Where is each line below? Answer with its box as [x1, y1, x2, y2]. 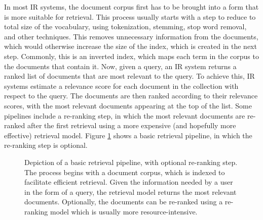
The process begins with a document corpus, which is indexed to [24, 167, 225, 177]
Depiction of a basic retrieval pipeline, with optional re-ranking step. [24, 156, 238, 167]
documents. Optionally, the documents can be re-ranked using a [24, 196, 223, 207]
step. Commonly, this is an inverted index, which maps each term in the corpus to [4, 50, 259, 61]
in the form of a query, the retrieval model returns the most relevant [24, 186, 237, 197]
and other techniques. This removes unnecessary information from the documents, [4, 31, 258, 41]
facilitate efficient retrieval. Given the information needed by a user [24, 177, 233, 187]
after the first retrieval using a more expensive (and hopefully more [27, 120, 236, 131]
